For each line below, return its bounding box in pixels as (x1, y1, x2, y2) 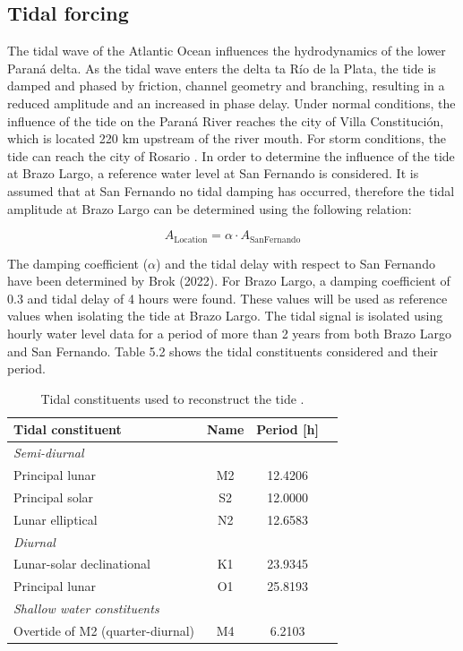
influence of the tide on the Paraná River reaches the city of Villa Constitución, (7, 111, 444, 130)
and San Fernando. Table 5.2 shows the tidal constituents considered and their (7, 341, 439, 360)
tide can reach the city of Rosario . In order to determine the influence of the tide (7, 146, 455, 165)
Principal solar (13, 487, 94, 506)
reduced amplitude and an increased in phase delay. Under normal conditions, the (7, 93, 456, 112)
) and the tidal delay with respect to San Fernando (156, 253, 435, 272)
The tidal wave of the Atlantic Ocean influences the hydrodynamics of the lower (7, 41, 446, 60)
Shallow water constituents (13, 599, 159, 618)
